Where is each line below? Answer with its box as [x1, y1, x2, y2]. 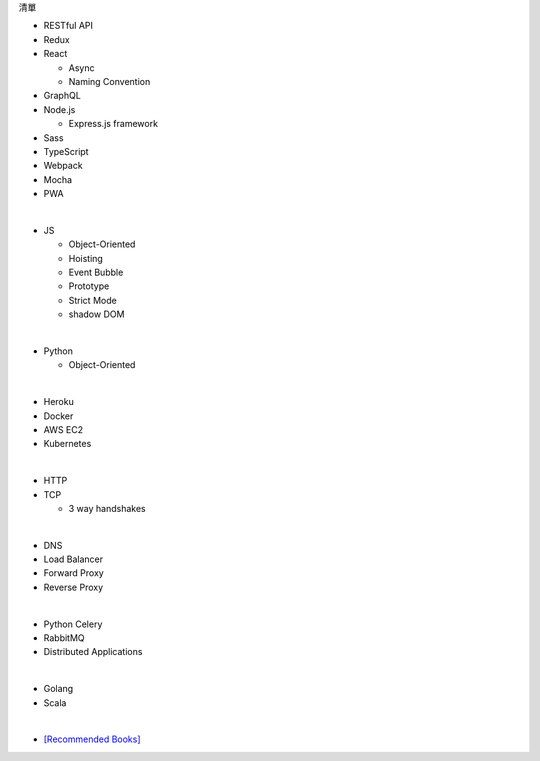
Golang [43, 683, 74, 695]
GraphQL [43, 90, 82, 102]
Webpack [43, 160, 84, 172]
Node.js [43, 103, 76, 115]
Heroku [43, 396, 74, 408]
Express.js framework [68, 118, 159, 130]
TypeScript [43, 145, 89, 157]
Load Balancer [43, 553, 104, 565]
